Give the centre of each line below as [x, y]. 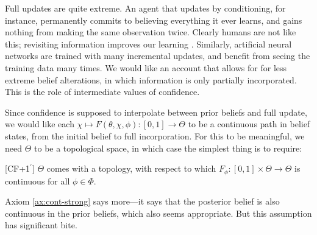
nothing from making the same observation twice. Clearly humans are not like [151, 32]
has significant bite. [41, 225]
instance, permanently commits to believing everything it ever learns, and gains [154, 20]
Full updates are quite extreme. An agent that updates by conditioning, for [145, 8]
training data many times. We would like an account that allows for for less [146, 67]
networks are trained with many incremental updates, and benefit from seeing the [158, 56]
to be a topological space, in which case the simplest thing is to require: [168, 148]
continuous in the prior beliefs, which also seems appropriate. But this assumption [158, 213]
